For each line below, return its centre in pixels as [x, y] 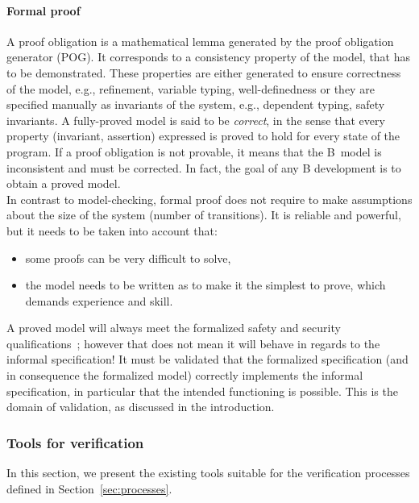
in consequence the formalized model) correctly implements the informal [185, 375]
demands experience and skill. [99, 300]
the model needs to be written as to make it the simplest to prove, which [205, 285]
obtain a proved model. [64, 183]
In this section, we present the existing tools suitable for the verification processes [208, 473]
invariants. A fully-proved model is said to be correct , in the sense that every [196, 120]
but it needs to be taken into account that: [112, 230]
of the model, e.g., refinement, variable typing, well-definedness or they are [191, 88]
